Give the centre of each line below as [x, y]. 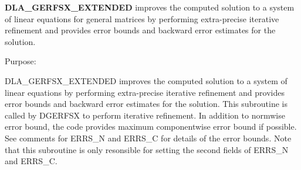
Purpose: [21, 61]
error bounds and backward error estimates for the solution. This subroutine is [146, 104]
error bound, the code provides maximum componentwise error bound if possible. [151, 126]
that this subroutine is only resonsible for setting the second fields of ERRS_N [147, 149]
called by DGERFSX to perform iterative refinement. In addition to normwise [145, 115]
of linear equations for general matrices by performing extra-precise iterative [142, 18]
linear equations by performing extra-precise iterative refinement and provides [145, 92]
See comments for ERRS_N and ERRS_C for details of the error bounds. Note [148, 138]
